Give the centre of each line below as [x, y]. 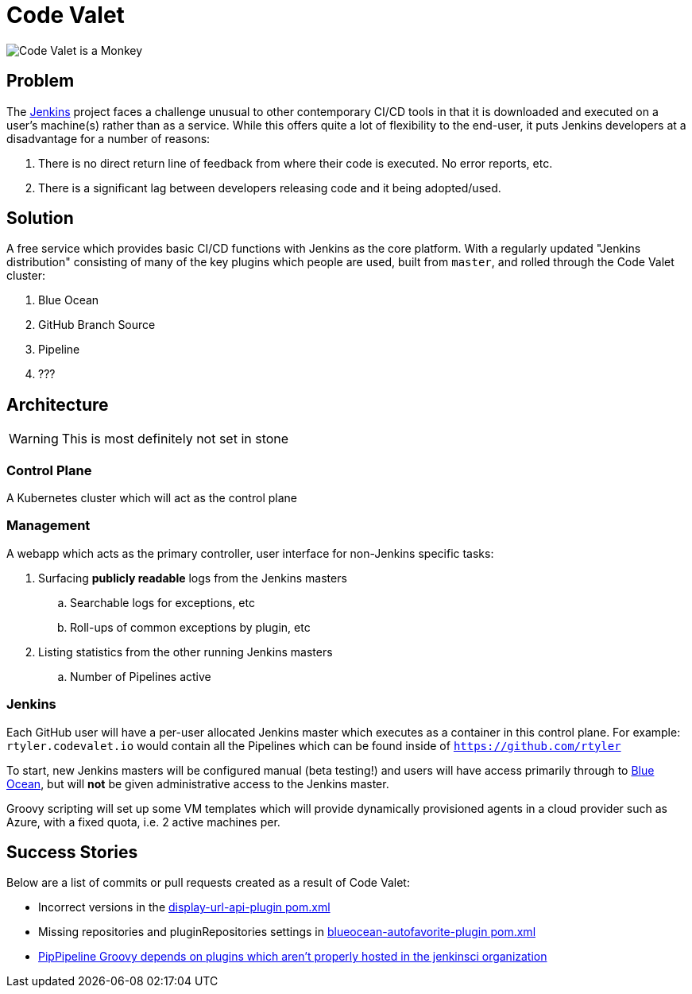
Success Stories [72, 852]
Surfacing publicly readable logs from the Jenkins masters [193, 578]
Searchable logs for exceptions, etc [162, 602]
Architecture [58, 404]
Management [48, 526]
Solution [40, 219]
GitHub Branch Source [97, 325]
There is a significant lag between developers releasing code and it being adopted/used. [270, 188]
